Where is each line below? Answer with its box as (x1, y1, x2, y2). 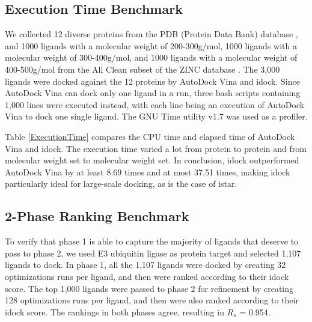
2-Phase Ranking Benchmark (5, 207, 189, 225)
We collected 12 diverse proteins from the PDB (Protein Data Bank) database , (5, 28, 298, 40)
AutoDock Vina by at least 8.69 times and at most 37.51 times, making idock (5, 165, 290, 178)
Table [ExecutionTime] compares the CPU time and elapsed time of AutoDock (5, 130, 295, 142)
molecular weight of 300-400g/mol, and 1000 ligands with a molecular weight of (5, 51, 298, 64)
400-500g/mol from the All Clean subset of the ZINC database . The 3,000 (5, 62, 280, 75)
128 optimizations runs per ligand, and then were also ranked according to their (5, 294, 299, 306)
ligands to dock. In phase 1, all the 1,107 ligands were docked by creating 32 (5, 258, 286, 271)
